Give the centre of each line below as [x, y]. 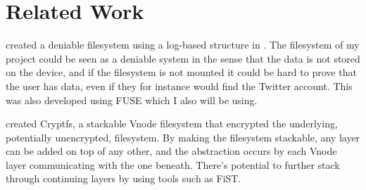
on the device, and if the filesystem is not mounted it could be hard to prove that [181, 72]
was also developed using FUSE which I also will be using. [132, 100]
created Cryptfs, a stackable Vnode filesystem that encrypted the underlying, [172, 123]
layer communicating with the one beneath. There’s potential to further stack [173, 164]
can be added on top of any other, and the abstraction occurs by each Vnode [171, 151]
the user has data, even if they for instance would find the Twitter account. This [179, 85]
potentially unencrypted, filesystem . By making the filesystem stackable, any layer [183, 137]
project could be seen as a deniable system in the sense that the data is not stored [183, 58]
